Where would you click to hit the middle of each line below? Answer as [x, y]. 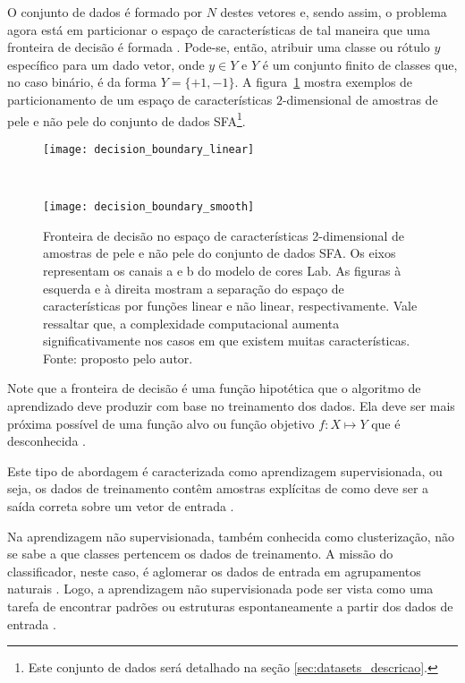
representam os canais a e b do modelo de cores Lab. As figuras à [222, 270]
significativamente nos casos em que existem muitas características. [227, 341]
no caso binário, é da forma [82, 82]
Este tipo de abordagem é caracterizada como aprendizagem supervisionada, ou [225, 470]
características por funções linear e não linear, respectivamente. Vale [230, 306]
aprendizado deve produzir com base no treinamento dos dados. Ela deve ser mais [231, 406]
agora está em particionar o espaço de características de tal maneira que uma [219, 29]
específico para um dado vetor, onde [106, 64]
